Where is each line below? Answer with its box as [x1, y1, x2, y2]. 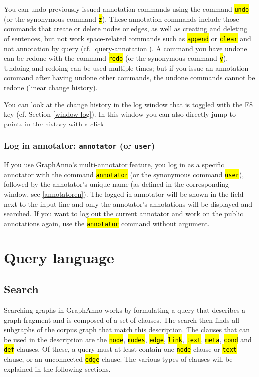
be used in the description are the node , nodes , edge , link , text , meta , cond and [4, 334, 252, 344]
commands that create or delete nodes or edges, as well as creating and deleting [4, 23, 248, 34]
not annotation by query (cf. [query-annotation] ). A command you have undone [4, 43, 247, 53]
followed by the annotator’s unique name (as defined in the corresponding [4, 179, 229, 189]
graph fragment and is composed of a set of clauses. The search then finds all [4, 314, 239, 325]
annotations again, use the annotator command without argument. [4, 218, 210, 228]
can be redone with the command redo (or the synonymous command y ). [4, 53, 228, 63]
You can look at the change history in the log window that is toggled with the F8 [4, 99, 253, 109]
